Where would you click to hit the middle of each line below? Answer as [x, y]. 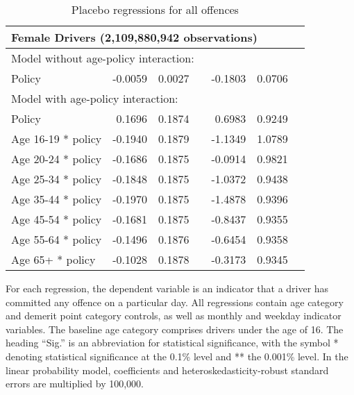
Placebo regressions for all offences [155, 9]
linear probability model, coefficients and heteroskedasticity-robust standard [167, 370]
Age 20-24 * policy [57, 159]
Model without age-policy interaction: [103, 58]
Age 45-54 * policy [57, 219]
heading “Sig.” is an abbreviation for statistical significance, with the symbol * [172, 343]
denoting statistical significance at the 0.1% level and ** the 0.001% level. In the [177, 356]
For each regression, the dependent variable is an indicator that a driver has [167, 288]
